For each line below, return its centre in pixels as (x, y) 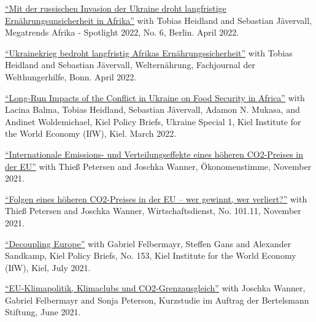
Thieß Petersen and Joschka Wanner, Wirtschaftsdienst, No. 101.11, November (153, 211)
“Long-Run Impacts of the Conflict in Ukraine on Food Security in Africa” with (155, 97)
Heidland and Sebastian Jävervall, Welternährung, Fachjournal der (130, 65)
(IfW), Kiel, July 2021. (48, 267)
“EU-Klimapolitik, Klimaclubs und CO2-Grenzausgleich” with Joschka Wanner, (155, 288)
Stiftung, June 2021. (43, 312)
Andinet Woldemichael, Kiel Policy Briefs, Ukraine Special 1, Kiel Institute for (153, 121)
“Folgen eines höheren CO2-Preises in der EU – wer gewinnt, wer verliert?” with (156, 198)
